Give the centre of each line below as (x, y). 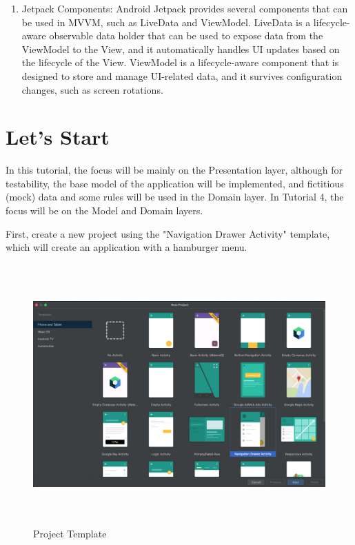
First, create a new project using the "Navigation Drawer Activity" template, (168, 233)
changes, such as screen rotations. (92, 89)
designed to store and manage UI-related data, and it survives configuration (182, 75)
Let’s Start (58, 137)
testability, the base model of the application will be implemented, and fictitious (175, 183)
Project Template (70, 534)
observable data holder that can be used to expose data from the (186, 35)
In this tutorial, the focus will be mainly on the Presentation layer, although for (174, 170)
